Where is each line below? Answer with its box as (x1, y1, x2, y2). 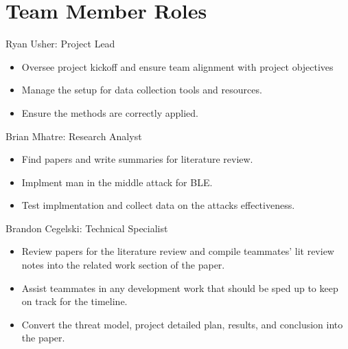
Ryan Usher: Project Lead (5, 36, 115, 51)
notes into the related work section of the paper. (21, 258, 225, 272)
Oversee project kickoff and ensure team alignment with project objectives (21, 59, 334, 74)
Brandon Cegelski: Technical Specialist (5, 221, 168, 235)
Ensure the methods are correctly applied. (21, 105, 198, 120)
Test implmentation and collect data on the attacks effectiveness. (21, 198, 295, 212)
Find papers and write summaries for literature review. (21, 152, 253, 166)
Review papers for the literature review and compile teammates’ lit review (21, 244, 334, 258)
